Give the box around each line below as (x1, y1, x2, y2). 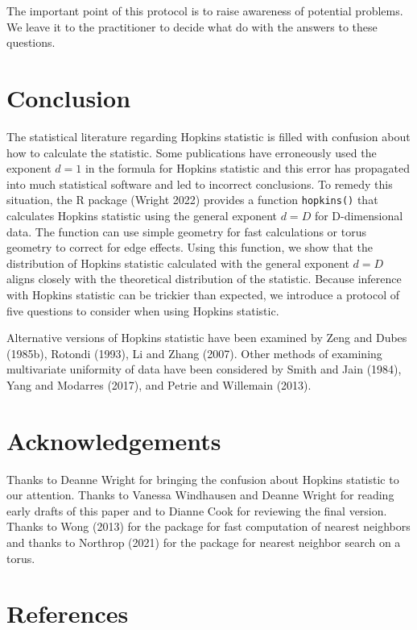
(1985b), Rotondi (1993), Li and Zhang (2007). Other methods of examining (6, 344, 382, 361)
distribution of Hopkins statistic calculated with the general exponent (6, 254, 349, 271)
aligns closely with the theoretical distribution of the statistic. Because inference (6, 270, 402, 287)
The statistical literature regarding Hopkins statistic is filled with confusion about (6, 127, 411, 144)
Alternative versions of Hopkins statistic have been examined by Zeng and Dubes (6, 329, 407, 346)
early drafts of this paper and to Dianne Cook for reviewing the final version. (6, 502, 387, 519)
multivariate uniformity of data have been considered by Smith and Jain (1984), (6, 361, 402, 378)
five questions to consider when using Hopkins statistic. (6, 302, 279, 319)
